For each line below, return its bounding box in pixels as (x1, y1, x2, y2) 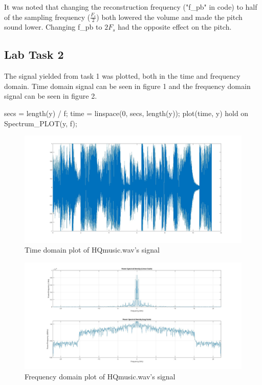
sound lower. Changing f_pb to (4, 21, 102, 32)
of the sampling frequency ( (4, 11, 91, 22)
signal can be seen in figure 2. (4, 90, 97, 101)
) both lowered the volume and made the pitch (96, 11, 243, 22)
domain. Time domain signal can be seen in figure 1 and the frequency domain (4, 80, 251, 91)
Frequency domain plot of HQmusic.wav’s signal (25, 371, 176, 381)
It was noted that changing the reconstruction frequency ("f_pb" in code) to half (4, 2, 257, 12)
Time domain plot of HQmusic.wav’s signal (25, 244, 160, 255)
